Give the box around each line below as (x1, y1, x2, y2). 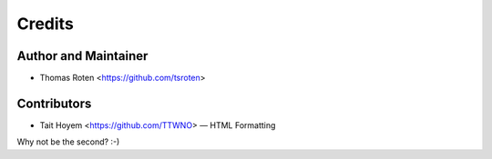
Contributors (16, 95, 92, 111)
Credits (16, 14, 75, 34)
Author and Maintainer (16, 48, 149, 64)
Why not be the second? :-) (16, 136, 120, 147)
